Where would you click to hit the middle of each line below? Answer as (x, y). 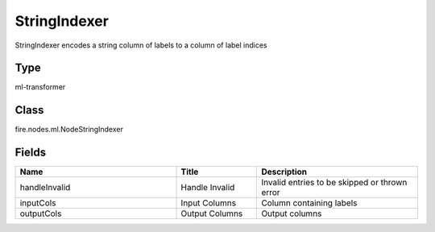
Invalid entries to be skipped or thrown (334, 183)
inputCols (38, 203)
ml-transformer (40, 87)
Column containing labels (309, 203)
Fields (31, 153)
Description (284, 172)
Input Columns (209, 203)
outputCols (41, 213)
